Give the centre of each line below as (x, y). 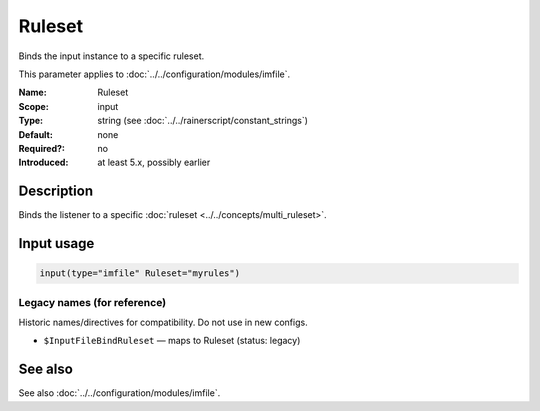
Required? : (41, 148)
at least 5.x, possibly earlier (154, 162)
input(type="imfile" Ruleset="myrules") (139, 273)
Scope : (33, 106)
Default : (36, 134)
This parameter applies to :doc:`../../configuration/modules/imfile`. (154, 74)
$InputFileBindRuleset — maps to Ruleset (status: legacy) (172, 341)
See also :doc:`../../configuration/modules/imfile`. (119, 393)
